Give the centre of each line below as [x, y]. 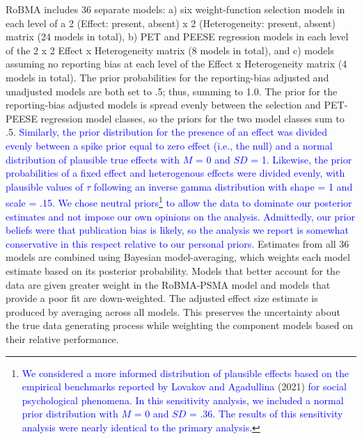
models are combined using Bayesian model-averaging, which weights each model [178, 257]
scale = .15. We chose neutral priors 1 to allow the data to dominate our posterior [179, 201]
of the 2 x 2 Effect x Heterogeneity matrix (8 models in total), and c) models [170, 50]
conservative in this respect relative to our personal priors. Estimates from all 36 [178, 243]
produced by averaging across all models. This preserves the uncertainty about [173, 311]
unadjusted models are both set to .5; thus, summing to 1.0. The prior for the [172, 91]
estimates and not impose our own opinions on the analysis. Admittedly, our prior [180, 216]
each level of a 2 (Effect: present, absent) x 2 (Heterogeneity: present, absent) [171, 23]
